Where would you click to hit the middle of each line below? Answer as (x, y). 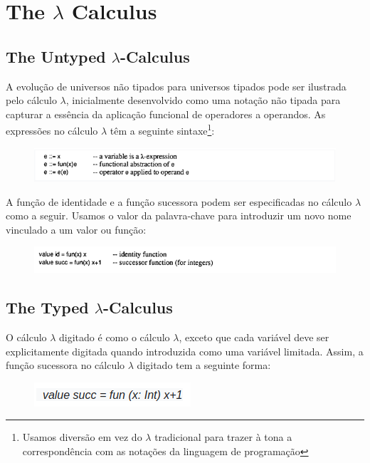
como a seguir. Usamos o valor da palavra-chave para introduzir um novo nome (179, 215)
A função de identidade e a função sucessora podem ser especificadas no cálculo (179, 201)
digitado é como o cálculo (115, 337)
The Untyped (56, 56)
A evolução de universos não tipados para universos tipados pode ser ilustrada (176, 86)
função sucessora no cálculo (65, 365)
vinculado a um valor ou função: (76, 229)
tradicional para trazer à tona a (223, 437)
